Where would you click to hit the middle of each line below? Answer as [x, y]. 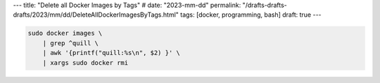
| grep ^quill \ [70, 43]
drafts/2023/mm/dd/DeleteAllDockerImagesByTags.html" [96, 15]
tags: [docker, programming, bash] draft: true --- [251, 15]
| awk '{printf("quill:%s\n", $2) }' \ [112, 53]
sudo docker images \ [65, 33]
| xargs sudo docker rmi [85, 62]
